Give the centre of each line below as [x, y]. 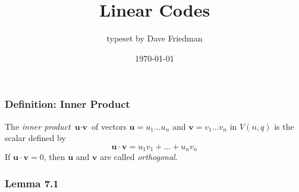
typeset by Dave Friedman [155, 38]
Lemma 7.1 [32, 183]
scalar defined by [35, 138]
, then [54, 157]
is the [284, 126]
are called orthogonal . [139, 157]
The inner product [38, 126]
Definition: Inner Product [67, 104]
